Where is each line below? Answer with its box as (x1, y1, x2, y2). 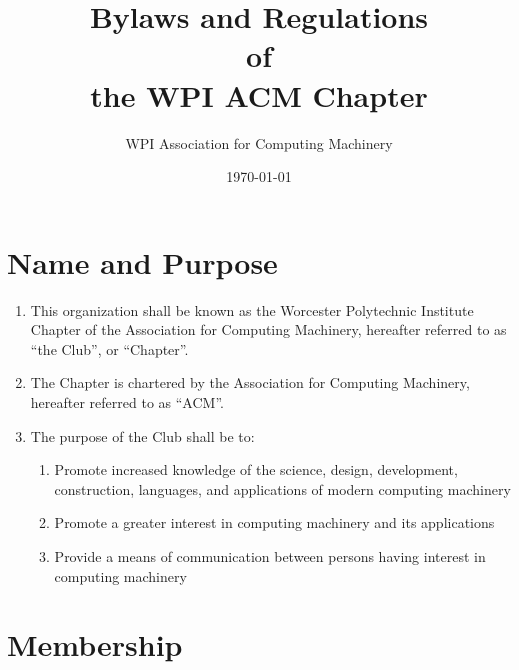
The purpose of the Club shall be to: (30, 425, 255, 446)
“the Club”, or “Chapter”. (30, 338, 189, 359)
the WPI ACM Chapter (90, 74, 428, 115)
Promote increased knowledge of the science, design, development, (54, 459, 458, 480)
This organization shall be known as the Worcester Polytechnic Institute (30, 299, 474, 320)
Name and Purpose (7, 241, 278, 282)
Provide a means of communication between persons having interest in (54, 545, 486, 566)
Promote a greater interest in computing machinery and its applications (54, 512, 495, 533)
